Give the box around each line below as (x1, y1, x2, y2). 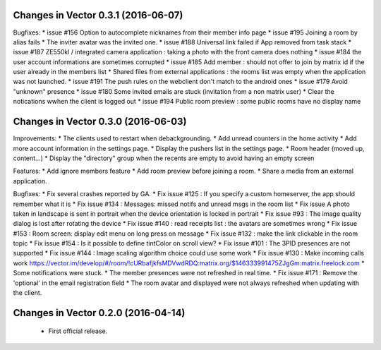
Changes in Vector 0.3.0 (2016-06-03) (13, 116, 187, 128)
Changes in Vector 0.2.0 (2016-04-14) (13, 307, 186, 319)
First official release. (48, 327, 108, 335)
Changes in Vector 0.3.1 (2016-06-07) (13, 9, 183, 21)
